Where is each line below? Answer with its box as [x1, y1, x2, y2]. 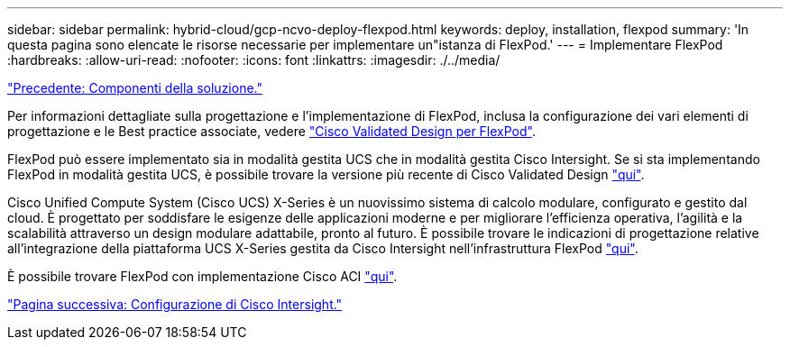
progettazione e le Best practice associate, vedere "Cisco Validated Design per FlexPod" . [7, 123, 536, 139]
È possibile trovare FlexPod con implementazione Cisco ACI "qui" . [7, 269, 398, 284]
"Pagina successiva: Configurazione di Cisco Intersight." [7, 297, 343, 312]
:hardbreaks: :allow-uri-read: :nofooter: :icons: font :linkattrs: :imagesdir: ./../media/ [7, 52, 501, 68]
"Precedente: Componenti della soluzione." [7, 80, 262, 96]
